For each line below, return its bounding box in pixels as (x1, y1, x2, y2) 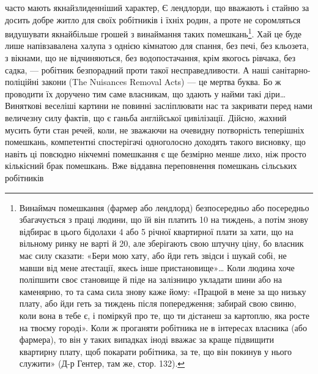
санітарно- (272, 63, 311, 76)
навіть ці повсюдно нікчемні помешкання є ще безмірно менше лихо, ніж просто (5, 147, 306, 160)
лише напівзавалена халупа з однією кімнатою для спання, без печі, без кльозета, (5, 39, 309, 52)
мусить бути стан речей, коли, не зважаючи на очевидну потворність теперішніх (5, 123, 305, 136)
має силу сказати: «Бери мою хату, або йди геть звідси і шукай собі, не (19, 249, 287, 261)
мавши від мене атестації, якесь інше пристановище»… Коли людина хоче (19, 261, 295, 274)
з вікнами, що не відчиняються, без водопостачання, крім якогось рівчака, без (5, 51, 296, 64)
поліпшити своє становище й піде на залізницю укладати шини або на (19, 273, 283, 286)
